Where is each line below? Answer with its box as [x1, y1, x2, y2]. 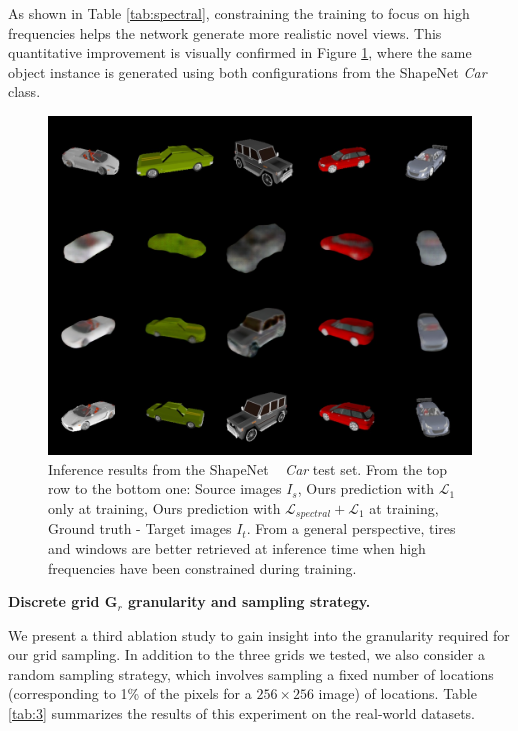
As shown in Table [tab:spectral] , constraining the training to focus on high [8, 3, 470, 23]
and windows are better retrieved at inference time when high [48, 537, 426, 558]
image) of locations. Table [318, 683, 477, 704]
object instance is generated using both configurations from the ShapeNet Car [8, 61, 487, 82]
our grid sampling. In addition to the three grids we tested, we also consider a [8, 644, 485, 665]
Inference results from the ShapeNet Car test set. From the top [48, 458, 448, 479]
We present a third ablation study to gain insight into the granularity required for [8, 624, 510, 645]
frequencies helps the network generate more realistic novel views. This [8, 22, 442, 43]
